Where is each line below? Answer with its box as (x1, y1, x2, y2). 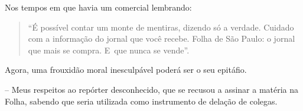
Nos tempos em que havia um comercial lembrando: (5, 1, 192, 13)
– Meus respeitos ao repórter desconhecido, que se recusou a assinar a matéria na (5, 83, 299, 95)
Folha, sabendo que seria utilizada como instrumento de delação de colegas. (5, 95, 278, 107)
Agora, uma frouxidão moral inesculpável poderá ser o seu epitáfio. (5, 63, 247, 76)
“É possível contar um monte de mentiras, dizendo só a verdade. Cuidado (28, 21, 294, 33)
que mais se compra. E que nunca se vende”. (28, 43, 190, 56)
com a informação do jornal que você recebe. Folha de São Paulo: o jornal (28, 32, 295, 45)
